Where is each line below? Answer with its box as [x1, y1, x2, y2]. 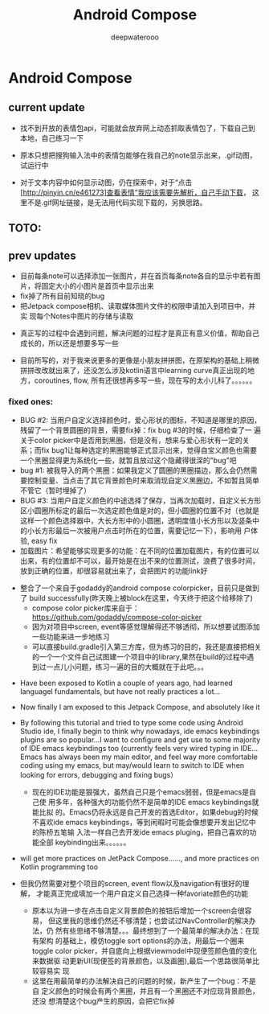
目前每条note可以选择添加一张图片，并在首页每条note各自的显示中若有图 [19, 271, 261, 281]
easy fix [31, 536, 58, 546]
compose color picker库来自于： [31, 603, 140, 613]
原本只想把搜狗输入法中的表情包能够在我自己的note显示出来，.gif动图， [19, 150, 257, 160]
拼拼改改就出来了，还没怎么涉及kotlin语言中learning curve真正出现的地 [19, 365, 255, 375]
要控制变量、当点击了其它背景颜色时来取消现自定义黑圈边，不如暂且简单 [19, 476, 259, 486]
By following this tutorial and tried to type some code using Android [19, 718, 243, 728]
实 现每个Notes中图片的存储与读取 [19, 311, 134, 321]
